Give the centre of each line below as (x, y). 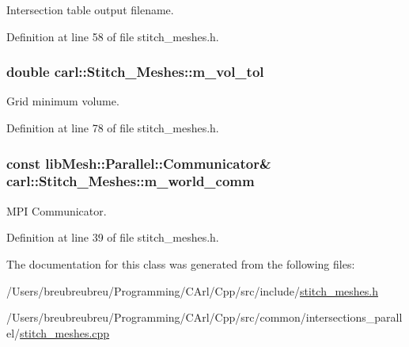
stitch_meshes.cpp (65, 332)
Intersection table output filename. (90, 10)
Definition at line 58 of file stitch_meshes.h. (113, 36)
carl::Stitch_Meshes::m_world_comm (131, 181)
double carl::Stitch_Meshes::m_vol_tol (135, 72)
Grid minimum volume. (63, 101)
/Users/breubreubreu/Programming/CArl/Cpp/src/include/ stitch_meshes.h (193, 290)
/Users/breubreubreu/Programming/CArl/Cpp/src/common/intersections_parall (204, 317)
